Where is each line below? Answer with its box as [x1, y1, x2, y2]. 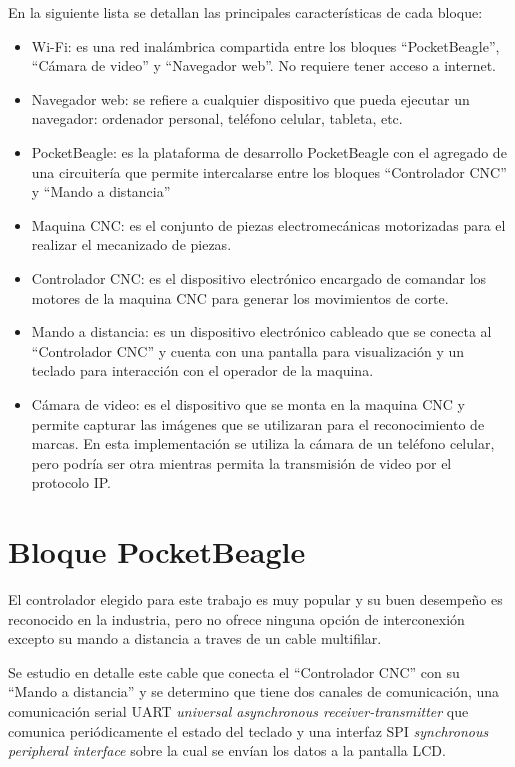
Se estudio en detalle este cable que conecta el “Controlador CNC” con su [8, 661, 460, 682]
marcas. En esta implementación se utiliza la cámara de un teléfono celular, [31, 433, 495, 454]
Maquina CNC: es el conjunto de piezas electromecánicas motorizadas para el [31, 214, 506, 235]
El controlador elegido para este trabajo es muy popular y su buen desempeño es [8, 589, 503, 609]
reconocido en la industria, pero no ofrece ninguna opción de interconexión [8, 608, 465, 629]
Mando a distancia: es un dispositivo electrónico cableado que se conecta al [31, 321, 492, 342]
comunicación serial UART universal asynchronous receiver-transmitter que [8, 700, 469, 721]
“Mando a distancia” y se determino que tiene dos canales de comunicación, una [8, 681, 500, 702]
